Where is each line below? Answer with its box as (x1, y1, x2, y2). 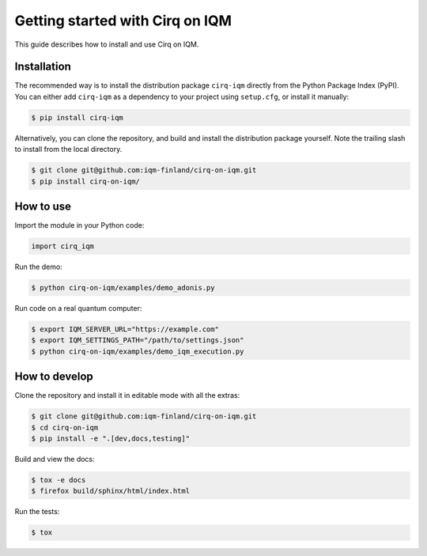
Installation (14, 60, 71, 74)
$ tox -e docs (31, 475, 86, 485)
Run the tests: (14, 507, 60, 516)
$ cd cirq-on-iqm (31, 423, 99, 432)
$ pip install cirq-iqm (31, 113, 124, 122)
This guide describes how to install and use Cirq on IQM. (14, 40, 199, 49)
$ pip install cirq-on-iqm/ (31, 176, 140, 186)
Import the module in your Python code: (14, 221, 145, 230)
